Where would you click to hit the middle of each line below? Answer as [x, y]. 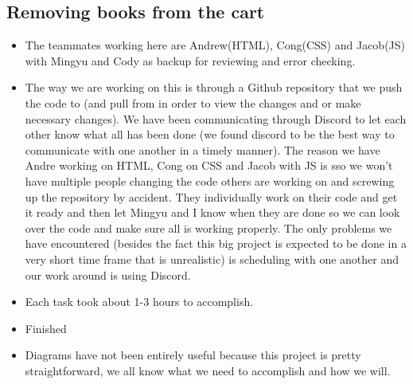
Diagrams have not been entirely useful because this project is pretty [193, 355]
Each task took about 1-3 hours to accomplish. [139, 302]
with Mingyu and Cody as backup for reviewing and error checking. [190, 60]
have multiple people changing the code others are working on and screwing [210, 180]
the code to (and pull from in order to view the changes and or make [193, 102]
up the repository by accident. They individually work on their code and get [211, 196]
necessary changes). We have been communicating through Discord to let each [216, 118]
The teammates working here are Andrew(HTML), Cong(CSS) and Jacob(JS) [215, 45]
